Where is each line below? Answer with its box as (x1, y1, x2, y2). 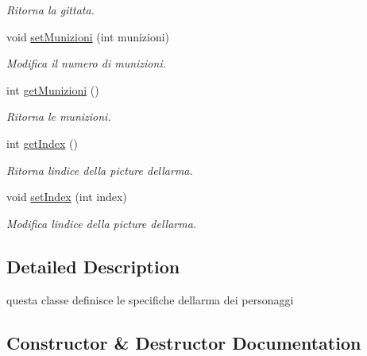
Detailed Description (6, 253, 180, 278)
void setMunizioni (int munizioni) (6, 28, 170, 44)
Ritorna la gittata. (6, 2, 95, 17)
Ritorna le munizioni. (6, 108, 111, 125)
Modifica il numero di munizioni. (6, 55, 166, 72)
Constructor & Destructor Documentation (6, 330, 361, 354)
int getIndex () (6, 134, 78, 151)
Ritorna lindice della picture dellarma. (6, 161, 193, 178)
